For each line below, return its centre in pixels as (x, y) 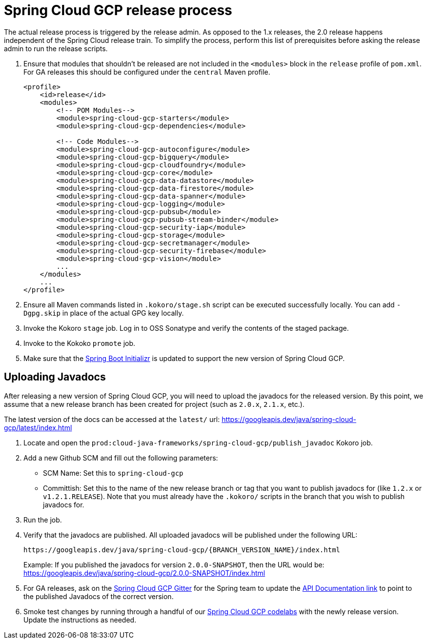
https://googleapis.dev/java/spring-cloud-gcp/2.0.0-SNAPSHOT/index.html (144, 573)
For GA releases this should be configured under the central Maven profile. (147, 72)
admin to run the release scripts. (56, 48)
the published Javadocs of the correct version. (99, 596)
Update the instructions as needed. (80, 620)
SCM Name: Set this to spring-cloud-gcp (113, 473)
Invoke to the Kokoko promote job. (80, 343)
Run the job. (43, 520)
